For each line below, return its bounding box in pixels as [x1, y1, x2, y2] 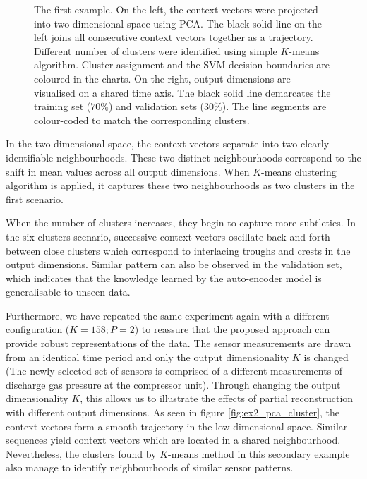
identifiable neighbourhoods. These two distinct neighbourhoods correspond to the [6, 150, 361, 164]
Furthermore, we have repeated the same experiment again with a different [6, 308, 330, 322]
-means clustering [261, 164, 337, 178]
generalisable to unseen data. [6, 284, 131, 299]
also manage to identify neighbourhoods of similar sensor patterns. [6, 460, 294, 475]
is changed [303, 349, 349, 364]
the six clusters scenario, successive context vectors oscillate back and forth [6, 229, 330, 243]
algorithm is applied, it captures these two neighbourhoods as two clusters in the [6, 178, 355, 193]
